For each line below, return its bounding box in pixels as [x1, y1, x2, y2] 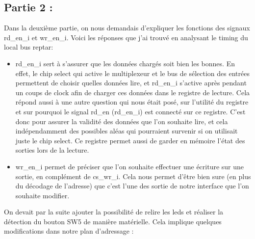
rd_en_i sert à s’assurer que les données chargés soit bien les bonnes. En [15, 58, 235, 68]
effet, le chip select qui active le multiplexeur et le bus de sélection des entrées [15, 68, 250, 78]
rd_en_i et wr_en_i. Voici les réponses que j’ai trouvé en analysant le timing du [4, 32, 248, 42]
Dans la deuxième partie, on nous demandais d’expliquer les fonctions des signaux [4, 23, 250, 33]
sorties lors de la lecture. [15, 145, 89, 155]
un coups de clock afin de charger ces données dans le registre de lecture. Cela [15, 87, 250, 97]
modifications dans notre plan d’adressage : [4, 226, 134, 236]
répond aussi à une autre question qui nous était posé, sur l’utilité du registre [15, 97, 249, 107]
